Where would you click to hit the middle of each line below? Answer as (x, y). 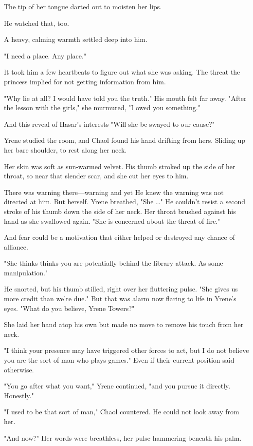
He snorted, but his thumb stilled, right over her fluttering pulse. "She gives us (121, 289)
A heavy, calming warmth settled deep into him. (76, 39)
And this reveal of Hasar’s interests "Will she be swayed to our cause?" (109, 124)
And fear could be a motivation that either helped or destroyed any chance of (119, 237)
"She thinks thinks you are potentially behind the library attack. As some (114, 263)
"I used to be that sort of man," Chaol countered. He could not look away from (122, 412)
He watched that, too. (36, 23)
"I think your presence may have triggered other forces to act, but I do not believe (126, 350)
